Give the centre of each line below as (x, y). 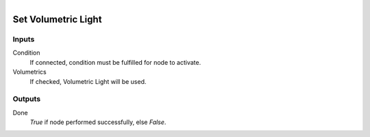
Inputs (24, 39)
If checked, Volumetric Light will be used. (88, 81)
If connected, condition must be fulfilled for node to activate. (115, 62)
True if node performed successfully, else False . (98, 122)
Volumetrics (30, 72)
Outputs (27, 99)
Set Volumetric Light (57, 19)
